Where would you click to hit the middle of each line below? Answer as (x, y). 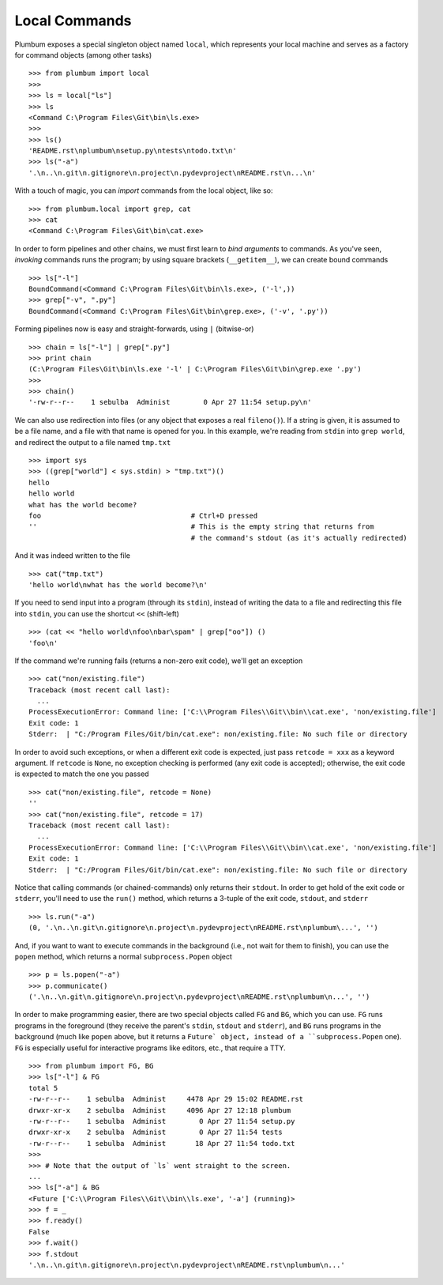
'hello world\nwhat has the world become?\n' (118, 584)
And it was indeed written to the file (72, 556)
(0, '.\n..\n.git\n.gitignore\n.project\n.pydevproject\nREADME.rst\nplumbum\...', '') (204, 928)
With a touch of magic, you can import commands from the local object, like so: (144, 190)
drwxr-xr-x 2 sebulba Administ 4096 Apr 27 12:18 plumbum (160, 1110)
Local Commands (73, 21)
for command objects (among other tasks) (83, 55)
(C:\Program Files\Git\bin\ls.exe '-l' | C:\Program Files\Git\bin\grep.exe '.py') (195, 369)
